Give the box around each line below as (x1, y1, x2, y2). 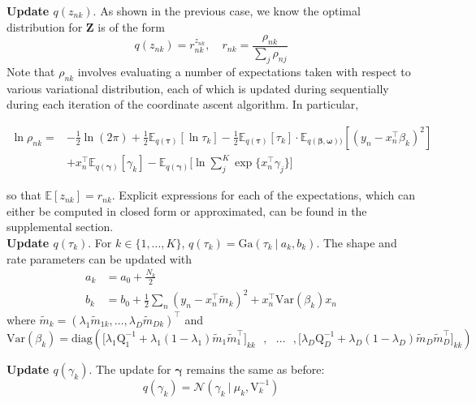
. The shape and (316, 234, 397, 251)
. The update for (89, 360, 171, 377)
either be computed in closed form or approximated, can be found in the (6, 202, 367, 219)
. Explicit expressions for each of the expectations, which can (111, 186, 415, 204)
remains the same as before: (186, 360, 325, 377)
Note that (6, 62, 55, 79)
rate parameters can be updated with (6, 250, 193, 267)
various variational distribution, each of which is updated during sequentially (6, 79, 389, 96)
